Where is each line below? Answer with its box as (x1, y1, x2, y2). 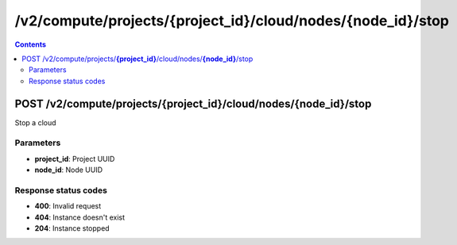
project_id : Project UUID (34, 154, 115, 163)
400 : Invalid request (34, 201, 102, 211)
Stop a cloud (14, 117, 56, 127)
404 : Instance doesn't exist (34, 212, 126, 222)
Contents (14, 40, 47, 49)
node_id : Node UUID (34, 165, 103, 174)
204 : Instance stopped (34, 224, 110, 233)
